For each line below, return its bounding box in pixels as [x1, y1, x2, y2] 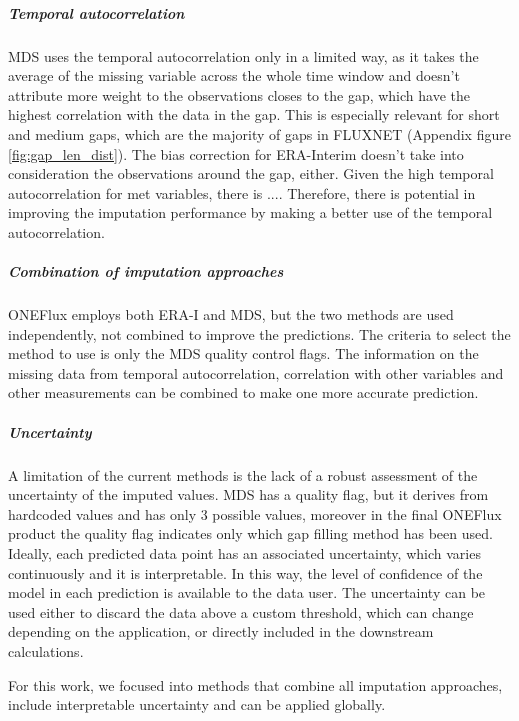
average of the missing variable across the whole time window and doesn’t [8, 65, 460, 86]
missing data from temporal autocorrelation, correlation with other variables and [8, 362, 504, 383]
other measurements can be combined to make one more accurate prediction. [8, 382, 479, 403]
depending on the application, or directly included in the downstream [8, 621, 434, 642]
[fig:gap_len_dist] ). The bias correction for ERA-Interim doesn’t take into [8, 143, 464, 164]
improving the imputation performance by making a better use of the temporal [8, 202, 493, 223]
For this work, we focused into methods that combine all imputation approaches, [8, 674, 503, 695]
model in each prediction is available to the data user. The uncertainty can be [8, 582, 486, 603]
